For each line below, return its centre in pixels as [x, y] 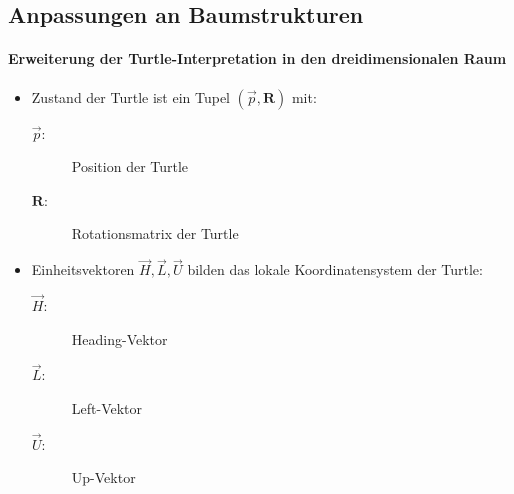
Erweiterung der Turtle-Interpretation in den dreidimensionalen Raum [257, 58]
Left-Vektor [107, 407]
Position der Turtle [130, 166]
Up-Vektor [103, 477]
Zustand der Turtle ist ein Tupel [130, 96]
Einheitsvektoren [83, 269]
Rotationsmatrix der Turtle [155, 233]
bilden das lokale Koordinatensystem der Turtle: [335, 269]
